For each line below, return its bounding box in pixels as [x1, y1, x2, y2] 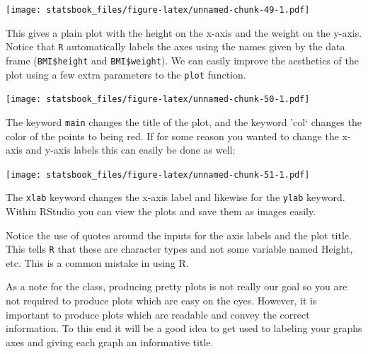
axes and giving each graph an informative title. [6, 334, 214, 349]
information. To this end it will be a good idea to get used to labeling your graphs [6, 321, 362, 336]
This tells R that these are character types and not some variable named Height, [6, 241, 353, 256]
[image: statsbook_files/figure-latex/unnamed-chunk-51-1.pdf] [6, 169, 310, 180]
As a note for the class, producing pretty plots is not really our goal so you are [6, 279, 347, 294]
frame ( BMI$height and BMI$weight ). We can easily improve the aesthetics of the [6, 52, 359, 67]
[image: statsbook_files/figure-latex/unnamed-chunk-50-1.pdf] [6, 94, 310, 105]
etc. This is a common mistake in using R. [6, 255, 189, 270]
